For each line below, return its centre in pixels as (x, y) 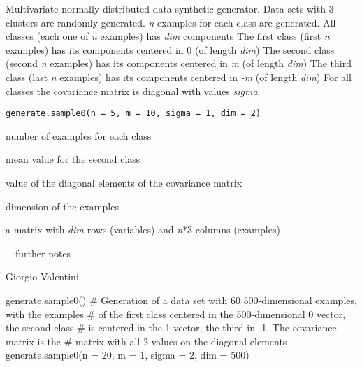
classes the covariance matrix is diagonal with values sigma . (133, 91)
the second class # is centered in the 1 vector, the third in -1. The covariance (171, 328)
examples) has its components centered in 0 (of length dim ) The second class (170, 49)
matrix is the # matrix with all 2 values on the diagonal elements (146, 341)
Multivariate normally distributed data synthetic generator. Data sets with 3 (170, 8)
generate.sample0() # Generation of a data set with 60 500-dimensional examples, (181, 300)
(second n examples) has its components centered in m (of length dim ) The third (179, 63)
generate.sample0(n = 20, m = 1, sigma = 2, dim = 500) (128, 355)
